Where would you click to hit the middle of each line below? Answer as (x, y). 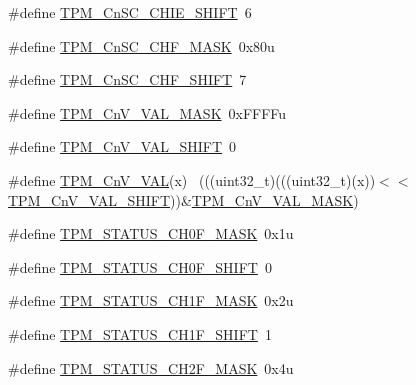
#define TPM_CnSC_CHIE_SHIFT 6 (130, 12)
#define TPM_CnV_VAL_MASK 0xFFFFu (147, 112)
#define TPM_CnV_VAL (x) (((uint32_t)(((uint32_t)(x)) (192, 179)
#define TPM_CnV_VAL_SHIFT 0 (122, 146)
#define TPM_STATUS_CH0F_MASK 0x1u (151, 233)
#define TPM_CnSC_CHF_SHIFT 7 (127, 79)
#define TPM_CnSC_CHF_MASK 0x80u (141, 45)
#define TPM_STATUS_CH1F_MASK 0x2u (151, 300)
